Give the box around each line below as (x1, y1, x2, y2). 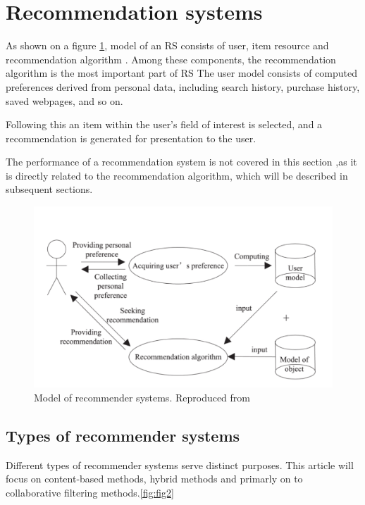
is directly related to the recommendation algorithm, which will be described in (6, 168, 348, 182)
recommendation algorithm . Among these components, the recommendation (6, 51, 336, 66)
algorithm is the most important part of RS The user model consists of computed (6, 66, 357, 80)
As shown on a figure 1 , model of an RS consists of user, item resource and (6, 38, 329, 53)
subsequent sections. (6, 182, 93, 197)
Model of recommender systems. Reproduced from (34, 389, 251, 404)
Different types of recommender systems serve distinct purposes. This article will (6, 457, 354, 472)
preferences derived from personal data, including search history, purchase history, (6, 79, 360, 94)
